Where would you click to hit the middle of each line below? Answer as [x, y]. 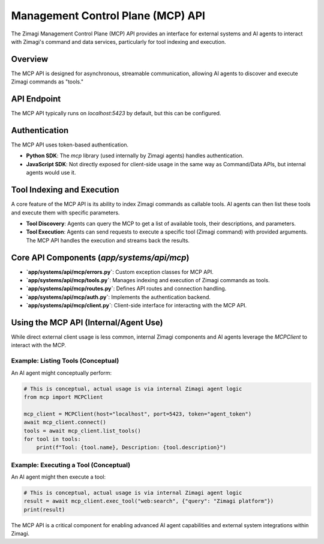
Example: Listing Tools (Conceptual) [65, 361]
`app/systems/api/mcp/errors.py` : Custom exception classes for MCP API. [120, 272]
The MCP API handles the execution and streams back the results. [108, 240]
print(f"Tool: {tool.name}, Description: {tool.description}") [131, 448]
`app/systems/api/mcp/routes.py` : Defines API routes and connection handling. [126, 289]
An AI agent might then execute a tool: [58, 477]
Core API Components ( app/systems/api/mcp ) [100, 257]
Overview [30, 59]
